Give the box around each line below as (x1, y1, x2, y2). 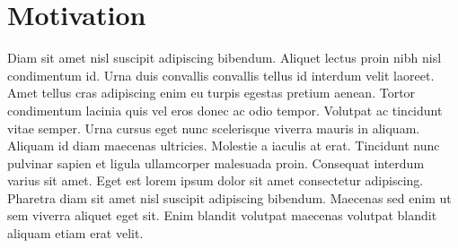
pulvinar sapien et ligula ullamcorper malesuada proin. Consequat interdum (7, 153, 425, 172)
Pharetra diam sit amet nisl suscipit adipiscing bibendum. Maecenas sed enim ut (7, 188, 452, 207)
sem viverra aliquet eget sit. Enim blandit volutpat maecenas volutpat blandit (7, 206, 437, 225)
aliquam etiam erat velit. (7, 224, 144, 243)
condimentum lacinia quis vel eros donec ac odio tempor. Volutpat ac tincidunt (7, 100, 443, 119)
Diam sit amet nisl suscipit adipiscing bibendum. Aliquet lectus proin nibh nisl (7, 48, 442, 67)
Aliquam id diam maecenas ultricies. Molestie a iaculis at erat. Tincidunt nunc (7, 136, 440, 155)
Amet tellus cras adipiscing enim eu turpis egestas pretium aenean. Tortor (7, 83, 416, 102)
